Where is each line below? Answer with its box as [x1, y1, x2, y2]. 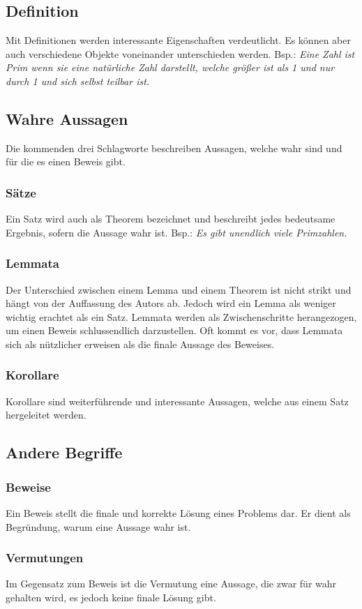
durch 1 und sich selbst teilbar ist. [6, 73, 150, 88]
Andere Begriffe [6, 442, 123, 463]
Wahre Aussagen [6, 107, 128, 129]
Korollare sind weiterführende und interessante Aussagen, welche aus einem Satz [6, 393, 349, 408]
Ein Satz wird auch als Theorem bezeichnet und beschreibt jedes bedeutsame [6, 211, 335, 226]
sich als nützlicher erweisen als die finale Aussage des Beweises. [6, 336, 275, 351]
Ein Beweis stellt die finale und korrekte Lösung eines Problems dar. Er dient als [6, 505, 351, 520]
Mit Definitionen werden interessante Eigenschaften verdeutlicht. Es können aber [6, 33, 351, 47]
